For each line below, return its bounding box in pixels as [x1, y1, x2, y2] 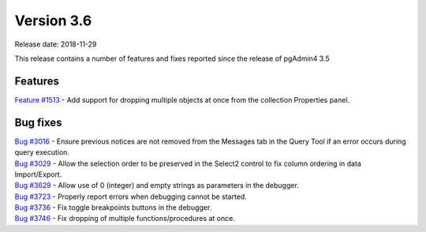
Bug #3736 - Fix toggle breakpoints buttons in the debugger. [14, 203, 212, 212]
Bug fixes [14, 115, 62, 129]
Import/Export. [14, 170, 62, 179]
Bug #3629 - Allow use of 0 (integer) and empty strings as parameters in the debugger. [14, 181, 299, 190]
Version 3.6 [14, 12, 92, 29]
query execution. [14, 148, 70, 157]
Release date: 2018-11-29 [14, 39, 97, 49]
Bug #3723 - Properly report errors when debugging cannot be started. [14, 192, 248, 201]
